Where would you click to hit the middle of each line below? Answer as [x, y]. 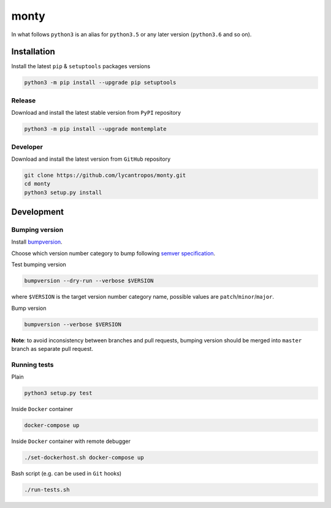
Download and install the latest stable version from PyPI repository [96, 113]
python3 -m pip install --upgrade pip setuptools [100, 83]
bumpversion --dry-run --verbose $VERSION [89, 281]
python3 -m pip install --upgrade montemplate [95, 129]
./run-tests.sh [47, 490]
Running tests [32, 364]
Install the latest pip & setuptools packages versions [81, 66]
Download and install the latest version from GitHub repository [91, 159]
